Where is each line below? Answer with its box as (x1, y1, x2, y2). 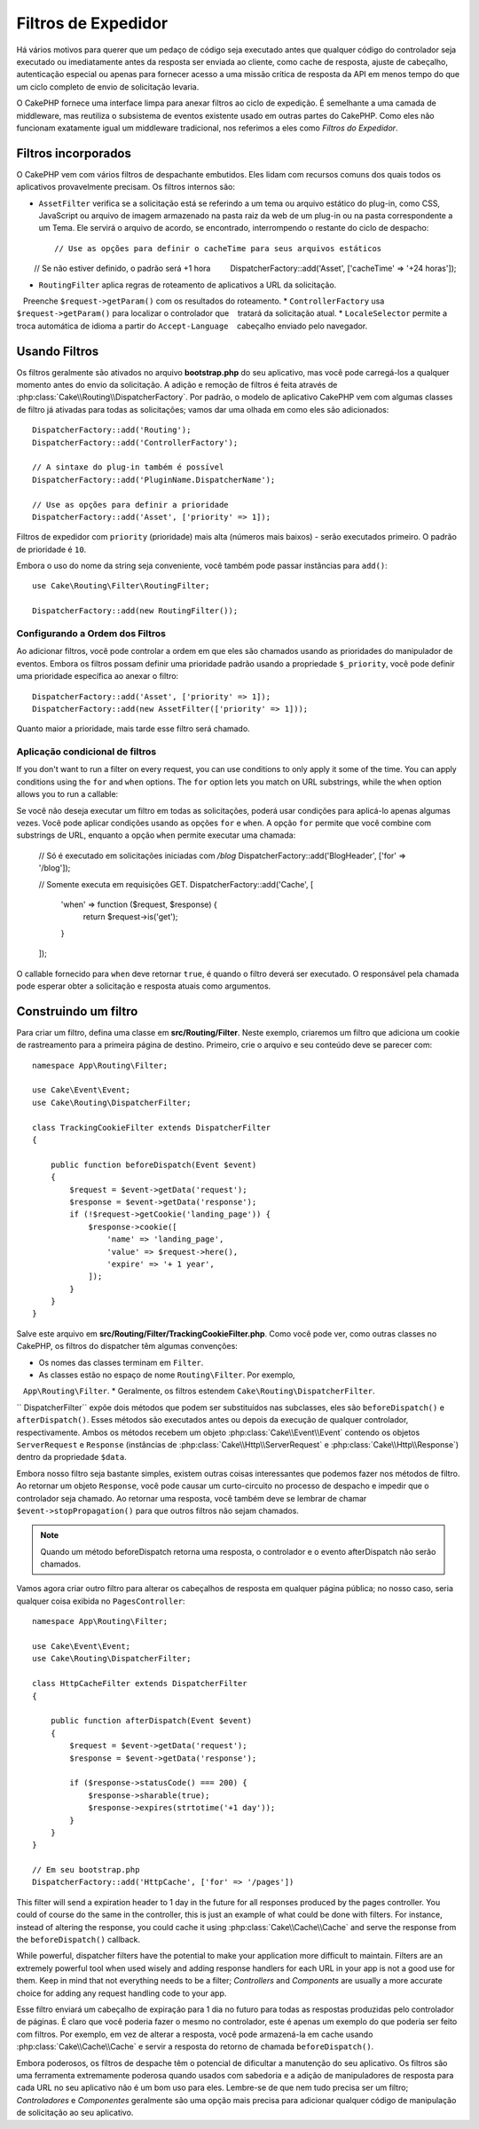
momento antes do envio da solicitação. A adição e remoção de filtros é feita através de (16, 380, 338, 390)
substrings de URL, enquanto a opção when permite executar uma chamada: (16, 830, 296, 840)
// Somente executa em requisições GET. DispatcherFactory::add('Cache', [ (38, 879, 314, 889)
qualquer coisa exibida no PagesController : (16, 1596, 185, 1606)
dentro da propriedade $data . (16, 1452, 128, 1463)
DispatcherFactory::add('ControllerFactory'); (32, 438, 239, 447)
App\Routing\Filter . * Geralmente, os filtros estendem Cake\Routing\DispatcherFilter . (22, 1385, 375, 1397)
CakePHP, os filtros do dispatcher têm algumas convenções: (16, 1341, 239, 1352)
